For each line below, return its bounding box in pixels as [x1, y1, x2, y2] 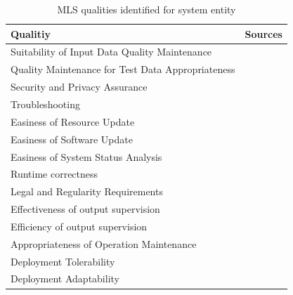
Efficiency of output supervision [11, 218, 148, 233]
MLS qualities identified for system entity [57, 2, 236, 16]
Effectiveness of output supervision [11, 202, 160, 216]
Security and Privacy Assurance [11, 79, 148, 94]
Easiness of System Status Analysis [11, 149, 162, 164]
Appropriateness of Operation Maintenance [11, 236, 197, 251]
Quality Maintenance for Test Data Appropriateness [11, 62, 235, 77]
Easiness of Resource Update [11, 114, 135, 129]
